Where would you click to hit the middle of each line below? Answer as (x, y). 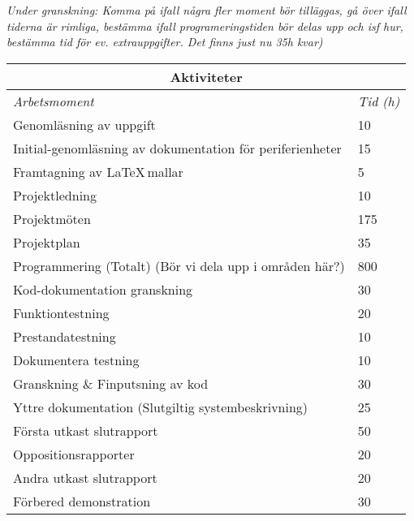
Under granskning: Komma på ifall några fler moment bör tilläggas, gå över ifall (207, 10)
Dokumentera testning (76, 360)
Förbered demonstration (82, 501)
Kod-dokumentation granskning (103, 289)
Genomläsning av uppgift (84, 124)
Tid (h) (379, 101)
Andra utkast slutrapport (85, 477)
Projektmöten (52, 218)
